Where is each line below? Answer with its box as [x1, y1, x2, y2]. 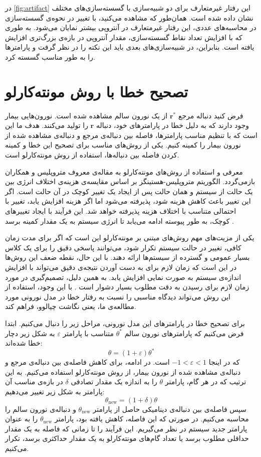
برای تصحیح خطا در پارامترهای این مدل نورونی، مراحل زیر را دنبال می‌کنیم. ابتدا [5, 318, 245, 328]
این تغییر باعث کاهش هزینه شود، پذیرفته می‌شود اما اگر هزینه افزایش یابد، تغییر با [5, 196, 251, 206]
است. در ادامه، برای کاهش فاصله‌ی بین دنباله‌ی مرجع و [5, 357, 170, 367]
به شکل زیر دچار [5, 328, 55, 338]
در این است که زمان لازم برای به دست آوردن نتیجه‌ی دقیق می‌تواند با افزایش [5, 262, 237, 272]
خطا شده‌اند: [5, 338, 43, 348]
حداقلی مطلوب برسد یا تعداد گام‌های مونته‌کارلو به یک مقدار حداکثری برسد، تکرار [5, 433, 249, 443]
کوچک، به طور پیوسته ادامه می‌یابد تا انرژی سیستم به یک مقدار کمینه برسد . [5, 215, 234, 226]
